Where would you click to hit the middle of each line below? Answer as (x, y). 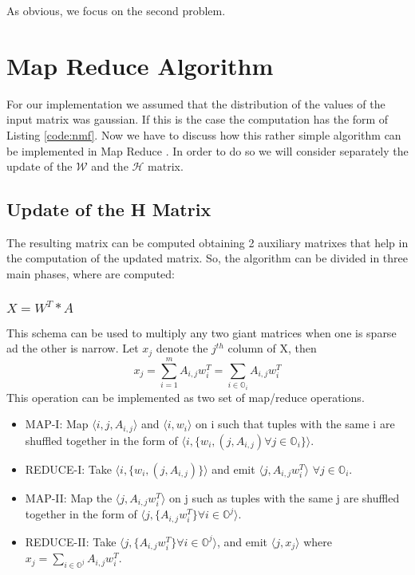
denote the (182, 348)
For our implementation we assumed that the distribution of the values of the (196, 103)
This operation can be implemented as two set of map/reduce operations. (186, 397)
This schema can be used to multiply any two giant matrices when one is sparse (202, 332)
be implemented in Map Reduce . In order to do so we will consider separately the (207, 150)
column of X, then (272, 348)
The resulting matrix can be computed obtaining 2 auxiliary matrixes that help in (207, 242)
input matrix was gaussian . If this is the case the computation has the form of (198, 119)
